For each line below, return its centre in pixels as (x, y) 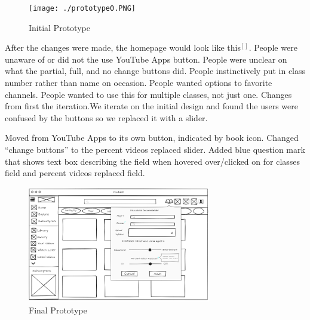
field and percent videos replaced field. (75, 173)
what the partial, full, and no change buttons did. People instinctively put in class (155, 71)
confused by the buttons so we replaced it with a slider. (106, 117)
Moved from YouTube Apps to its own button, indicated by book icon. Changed (152, 138)
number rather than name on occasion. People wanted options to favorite (139, 83)
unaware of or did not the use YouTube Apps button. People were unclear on (146, 59)
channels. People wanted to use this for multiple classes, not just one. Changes (148, 94)
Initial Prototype (59, 27)
